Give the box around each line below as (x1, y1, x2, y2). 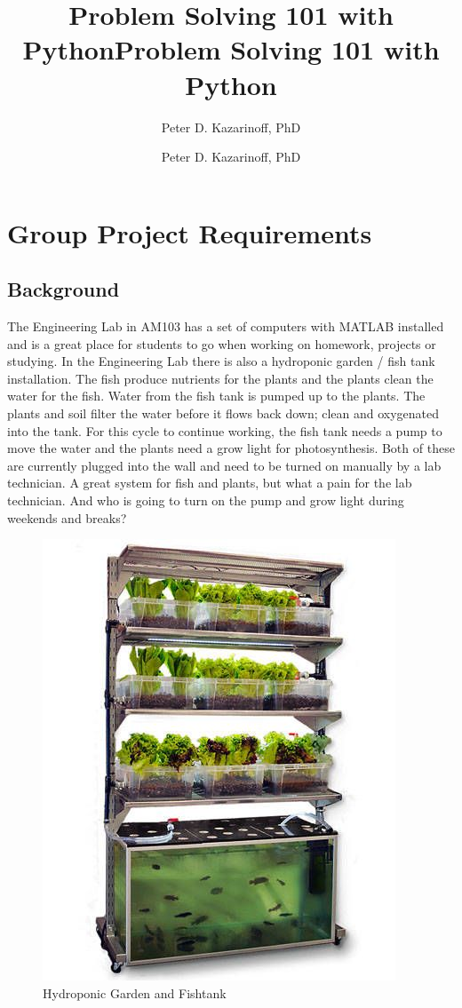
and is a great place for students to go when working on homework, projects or (7, 334, 436, 353)
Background (7, 275, 120, 303)
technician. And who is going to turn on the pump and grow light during (7, 491, 404, 510)
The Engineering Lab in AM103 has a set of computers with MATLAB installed (7, 317, 444, 336)
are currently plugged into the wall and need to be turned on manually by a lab (7, 456, 442, 474)
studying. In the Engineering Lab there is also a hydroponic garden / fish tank (7, 352, 435, 370)
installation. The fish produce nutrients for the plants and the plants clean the (7, 369, 434, 387)
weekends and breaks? (7, 508, 127, 527)
